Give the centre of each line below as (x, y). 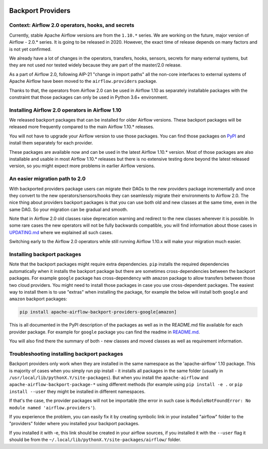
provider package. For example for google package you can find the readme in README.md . (105, 332)
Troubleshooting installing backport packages (66, 354)
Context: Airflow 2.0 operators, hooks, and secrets (72, 25)
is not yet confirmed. (30, 49)
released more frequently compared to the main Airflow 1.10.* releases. (82, 127)
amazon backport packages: (38, 299)
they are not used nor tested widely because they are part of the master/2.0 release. (96, 65)
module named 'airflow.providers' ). (53, 407)
